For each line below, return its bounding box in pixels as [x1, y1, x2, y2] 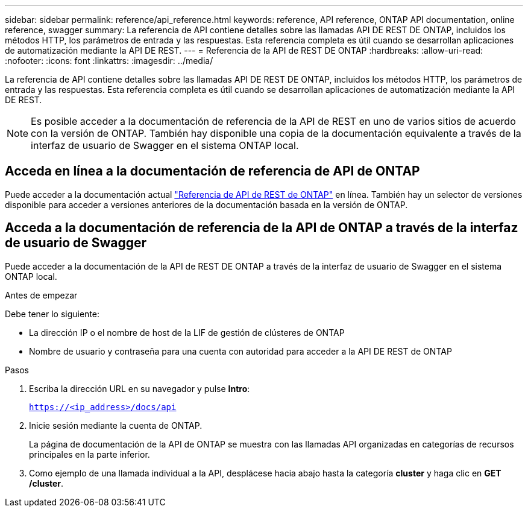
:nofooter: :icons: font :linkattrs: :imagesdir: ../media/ [5, 55, 213, 66]
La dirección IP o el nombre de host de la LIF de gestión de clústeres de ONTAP [29, 327, 345, 338]
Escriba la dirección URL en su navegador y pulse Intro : [29, 383, 250, 394]
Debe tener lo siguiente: [5, 308, 100, 319]
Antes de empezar [5, 289, 78, 300]
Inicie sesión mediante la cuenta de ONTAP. [29, 420, 203, 431]
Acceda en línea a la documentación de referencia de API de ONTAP [5, 163, 420, 179]
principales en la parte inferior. [29, 449, 150, 460]
